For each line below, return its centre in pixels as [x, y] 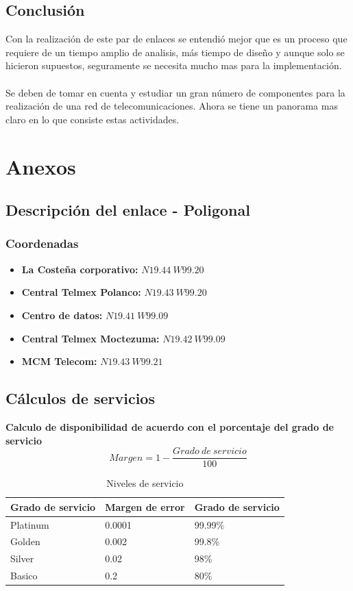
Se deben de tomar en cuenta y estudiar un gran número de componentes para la [175, 92]
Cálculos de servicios [80, 398]
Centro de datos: [62, 315]
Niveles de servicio [145, 483]
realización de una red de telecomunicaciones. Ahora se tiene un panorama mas [172, 106]
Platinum [30, 524]
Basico [24, 576]
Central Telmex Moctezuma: [90, 338]
